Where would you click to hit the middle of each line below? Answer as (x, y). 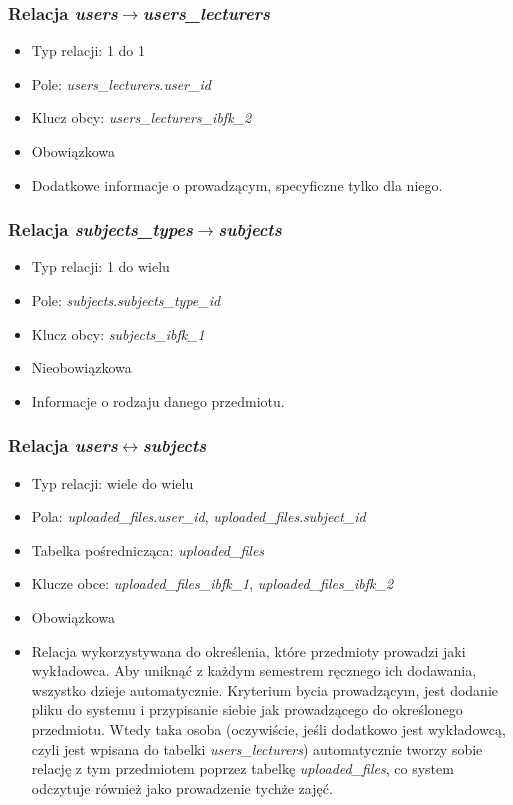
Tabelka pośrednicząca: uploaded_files (148, 549)
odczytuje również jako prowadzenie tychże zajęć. (182, 787)
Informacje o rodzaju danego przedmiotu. (158, 400)
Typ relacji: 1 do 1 (88, 50)
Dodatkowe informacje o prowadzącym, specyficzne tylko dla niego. (237, 184)
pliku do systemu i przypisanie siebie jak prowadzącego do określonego (247, 709)
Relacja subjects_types (101, 229)
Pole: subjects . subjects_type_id (126, 300)
